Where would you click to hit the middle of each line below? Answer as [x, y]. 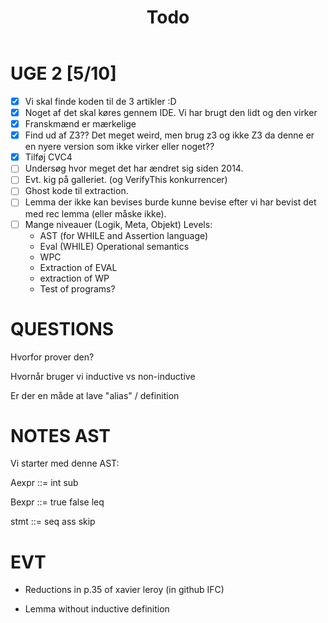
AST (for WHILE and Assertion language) [124, 235]
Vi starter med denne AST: [65, 463]
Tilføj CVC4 [48, 157]
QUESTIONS [62, 328]
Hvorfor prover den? [52, 357]
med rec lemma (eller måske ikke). [95, 213]
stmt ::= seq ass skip [53, 522]
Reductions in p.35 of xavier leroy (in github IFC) [124, 590]
